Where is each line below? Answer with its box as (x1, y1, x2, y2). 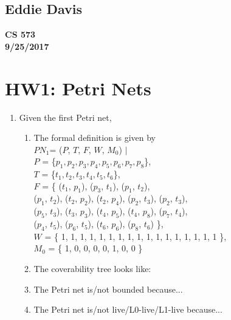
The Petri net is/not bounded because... (33, 282, 183, 295)
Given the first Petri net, (19, 111, 112, 123)
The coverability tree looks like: (33, 262, 151, 275)
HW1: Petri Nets (5, 75, 151, 100)
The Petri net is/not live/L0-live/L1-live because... (33, 303, 222, 316)
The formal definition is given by (33, 131, 156, 144)
